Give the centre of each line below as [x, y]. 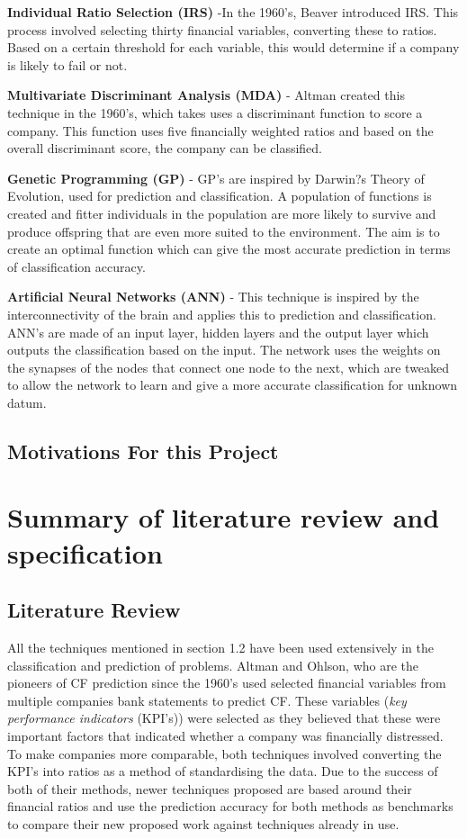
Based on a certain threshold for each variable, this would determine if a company [233, 47]
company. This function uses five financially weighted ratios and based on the [220, 130]
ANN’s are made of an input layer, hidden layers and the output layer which [218, 332]
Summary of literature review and [224, 517]
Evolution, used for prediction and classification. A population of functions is [220, 196]
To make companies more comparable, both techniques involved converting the [225, 753]
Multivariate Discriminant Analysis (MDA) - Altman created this [206, 95]
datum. [27, 402]
